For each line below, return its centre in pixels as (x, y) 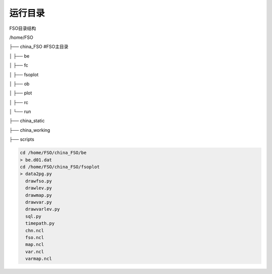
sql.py (33, 216)
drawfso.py (39, 181)
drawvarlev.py (43, 209)
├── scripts (22, 139)
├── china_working (30, 130)
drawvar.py (39, 202)
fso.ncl (35, 237)
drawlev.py (39, 188)
